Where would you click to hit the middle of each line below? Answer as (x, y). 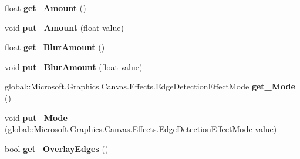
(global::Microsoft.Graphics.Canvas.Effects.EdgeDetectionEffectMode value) (141, 129)
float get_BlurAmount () (55, 47)
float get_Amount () (45, 8)
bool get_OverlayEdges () (57, 148)
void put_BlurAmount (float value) (74, 66)
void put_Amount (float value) (64, 27)
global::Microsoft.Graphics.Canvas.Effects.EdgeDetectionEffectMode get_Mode (150, 86)
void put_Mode (36, 117)
